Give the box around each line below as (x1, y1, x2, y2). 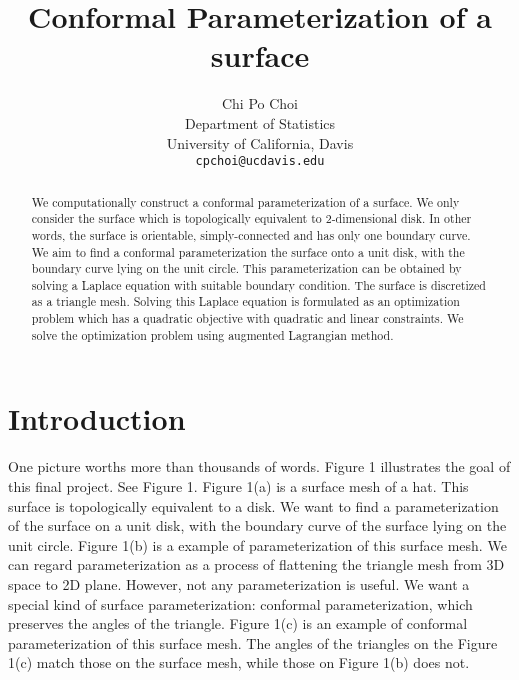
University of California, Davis (166, 132, 354, 153)
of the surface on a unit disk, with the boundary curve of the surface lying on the (8, 515, 507, 536)
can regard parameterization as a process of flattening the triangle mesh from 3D (8, 554, 505, 575)
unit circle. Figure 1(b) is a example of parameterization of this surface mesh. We (8, 534, 507, 555)
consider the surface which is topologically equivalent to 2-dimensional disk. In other (31, 210, 472, 227)
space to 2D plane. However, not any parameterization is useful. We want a (8, 573, 470, 594)
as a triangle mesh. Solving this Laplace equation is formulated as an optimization (31, 293, 460, 310)
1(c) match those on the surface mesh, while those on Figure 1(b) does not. (8, 652, 470, 673)
